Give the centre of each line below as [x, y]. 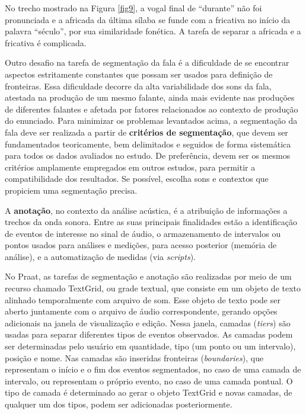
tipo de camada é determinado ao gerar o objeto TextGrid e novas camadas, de [149, 392]
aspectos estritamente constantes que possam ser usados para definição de [139, 74]
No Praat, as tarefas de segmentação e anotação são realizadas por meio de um [148, 276]
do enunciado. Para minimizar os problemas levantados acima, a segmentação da [151, 121]
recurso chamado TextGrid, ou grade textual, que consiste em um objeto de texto [153, 288]
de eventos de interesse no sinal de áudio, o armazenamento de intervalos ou [143, 233]
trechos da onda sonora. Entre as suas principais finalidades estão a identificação [151, 222]
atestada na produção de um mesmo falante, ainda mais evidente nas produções [150, 97]
